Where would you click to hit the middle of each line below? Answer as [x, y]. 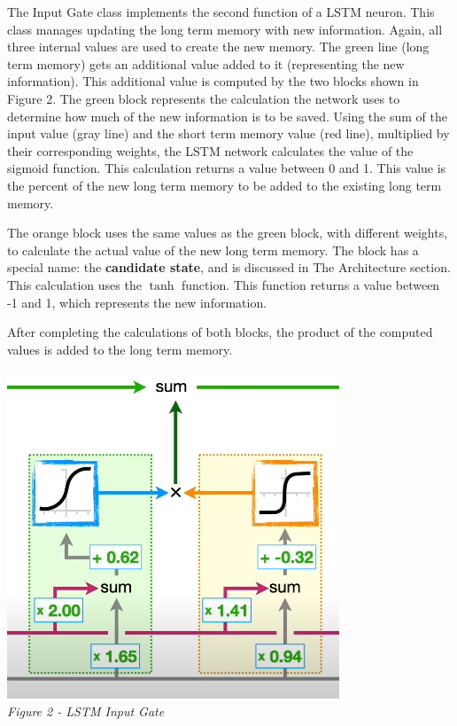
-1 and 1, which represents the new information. [137, 302]
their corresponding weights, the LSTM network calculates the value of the [210, 150]
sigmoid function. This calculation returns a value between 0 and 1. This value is [227, 168]
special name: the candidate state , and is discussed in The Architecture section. [229, 267]
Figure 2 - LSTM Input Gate [86, 710]
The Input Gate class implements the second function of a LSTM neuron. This [221, 12]
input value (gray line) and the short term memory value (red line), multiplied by [228, 133]
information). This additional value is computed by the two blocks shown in [213, 81]
